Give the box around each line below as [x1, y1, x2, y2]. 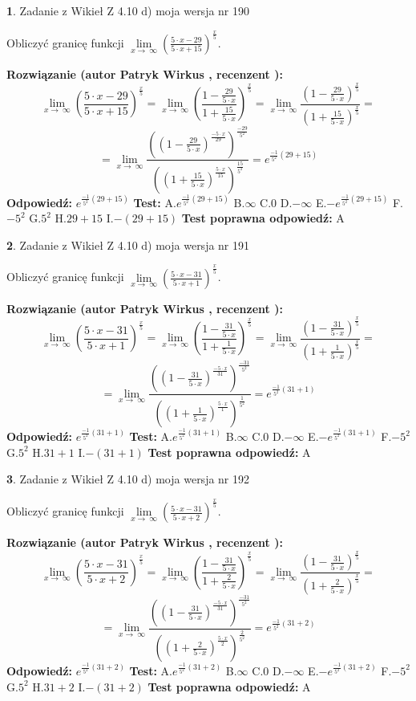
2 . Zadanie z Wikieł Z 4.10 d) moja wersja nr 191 [6, 236, 250, 253]
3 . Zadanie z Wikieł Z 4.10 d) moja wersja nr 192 [6, 471, 250, 487]
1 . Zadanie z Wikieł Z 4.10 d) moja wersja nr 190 [6, 2, 250, 18]
